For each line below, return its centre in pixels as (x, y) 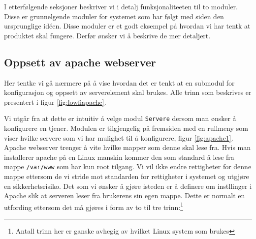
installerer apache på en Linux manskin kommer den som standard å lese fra (119, 157)
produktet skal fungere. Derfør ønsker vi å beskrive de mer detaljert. (107, 35)
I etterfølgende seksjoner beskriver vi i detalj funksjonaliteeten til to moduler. (121, 6)
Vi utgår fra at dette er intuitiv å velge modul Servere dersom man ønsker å (120, 118)
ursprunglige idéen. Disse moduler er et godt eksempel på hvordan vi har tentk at (127, 26)
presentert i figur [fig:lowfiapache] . (55, 102)
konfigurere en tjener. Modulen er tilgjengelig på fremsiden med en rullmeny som (126, 128)
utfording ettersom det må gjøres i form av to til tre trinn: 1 (94, 206)
